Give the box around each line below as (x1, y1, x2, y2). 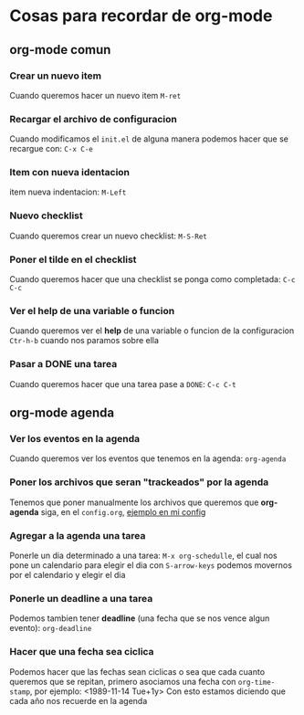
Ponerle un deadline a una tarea (9, 592, 153, 605)
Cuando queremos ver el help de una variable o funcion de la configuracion (9, 325, 295, 336)
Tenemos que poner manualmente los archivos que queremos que (9, 497, 259, 508)
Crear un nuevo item (9, 69, 102, 82)
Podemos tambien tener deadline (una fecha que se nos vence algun (9, 613, 270, 624)
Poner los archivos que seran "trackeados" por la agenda (9, 476, 269, 489)
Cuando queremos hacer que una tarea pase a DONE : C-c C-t (9, 378, 236, 389)
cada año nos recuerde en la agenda (9, 695, 148, 706)
